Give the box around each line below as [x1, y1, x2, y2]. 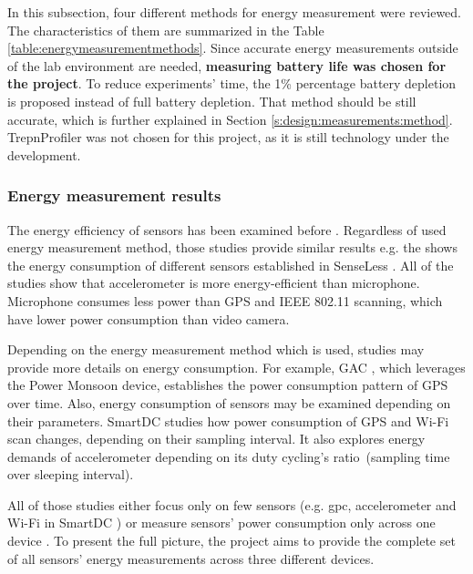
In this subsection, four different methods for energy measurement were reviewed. [7, 3, 462, 21]
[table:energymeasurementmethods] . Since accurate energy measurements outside [7, 38, 458, 57]
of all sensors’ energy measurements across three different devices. [7, 548, 375, 568]
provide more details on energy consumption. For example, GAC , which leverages [7, 357, 466, 376]
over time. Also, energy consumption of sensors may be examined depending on [7, 393, 451, 412]
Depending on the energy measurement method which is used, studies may [7, 340, 425, 359]
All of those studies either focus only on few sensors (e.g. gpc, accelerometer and [7, 495, 457, 514]
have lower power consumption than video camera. [7, 309, 290, 328]
